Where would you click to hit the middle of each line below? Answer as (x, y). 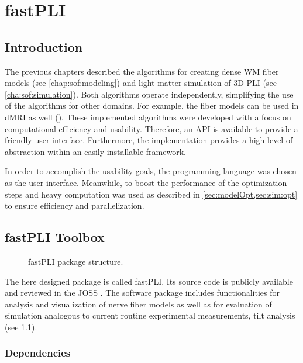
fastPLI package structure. (76, 261)
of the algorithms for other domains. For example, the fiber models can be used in (152, 106)
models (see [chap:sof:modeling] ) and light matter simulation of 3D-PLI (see (141, 83)
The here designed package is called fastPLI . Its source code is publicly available (149, 281)
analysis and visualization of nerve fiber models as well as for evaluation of (138, 304)
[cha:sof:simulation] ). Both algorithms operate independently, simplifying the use (149, 94)
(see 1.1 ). (21, 326)
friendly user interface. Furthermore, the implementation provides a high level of (149, 140)
